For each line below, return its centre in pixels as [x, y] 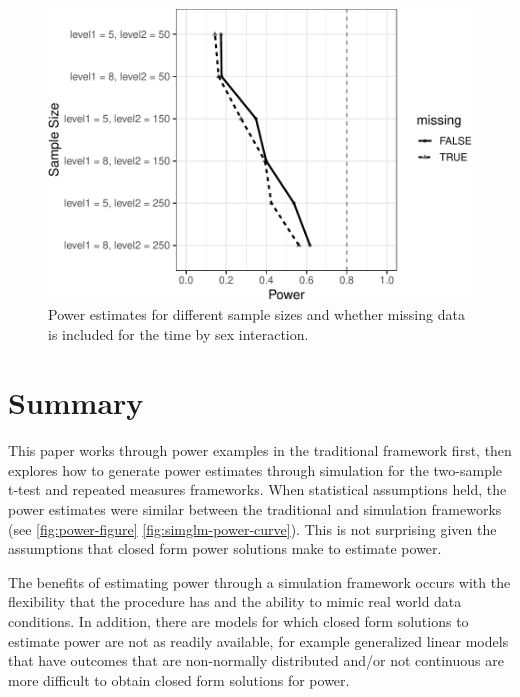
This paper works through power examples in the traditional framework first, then [260, 450]
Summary [76, 402]
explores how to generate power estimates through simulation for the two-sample [255, 469]
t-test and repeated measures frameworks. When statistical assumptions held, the [257, 489]
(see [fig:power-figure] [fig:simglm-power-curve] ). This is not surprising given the [252, 528]
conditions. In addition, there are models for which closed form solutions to [238, 621]
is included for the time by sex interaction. [178, 333]
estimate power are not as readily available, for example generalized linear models [258, 640]
